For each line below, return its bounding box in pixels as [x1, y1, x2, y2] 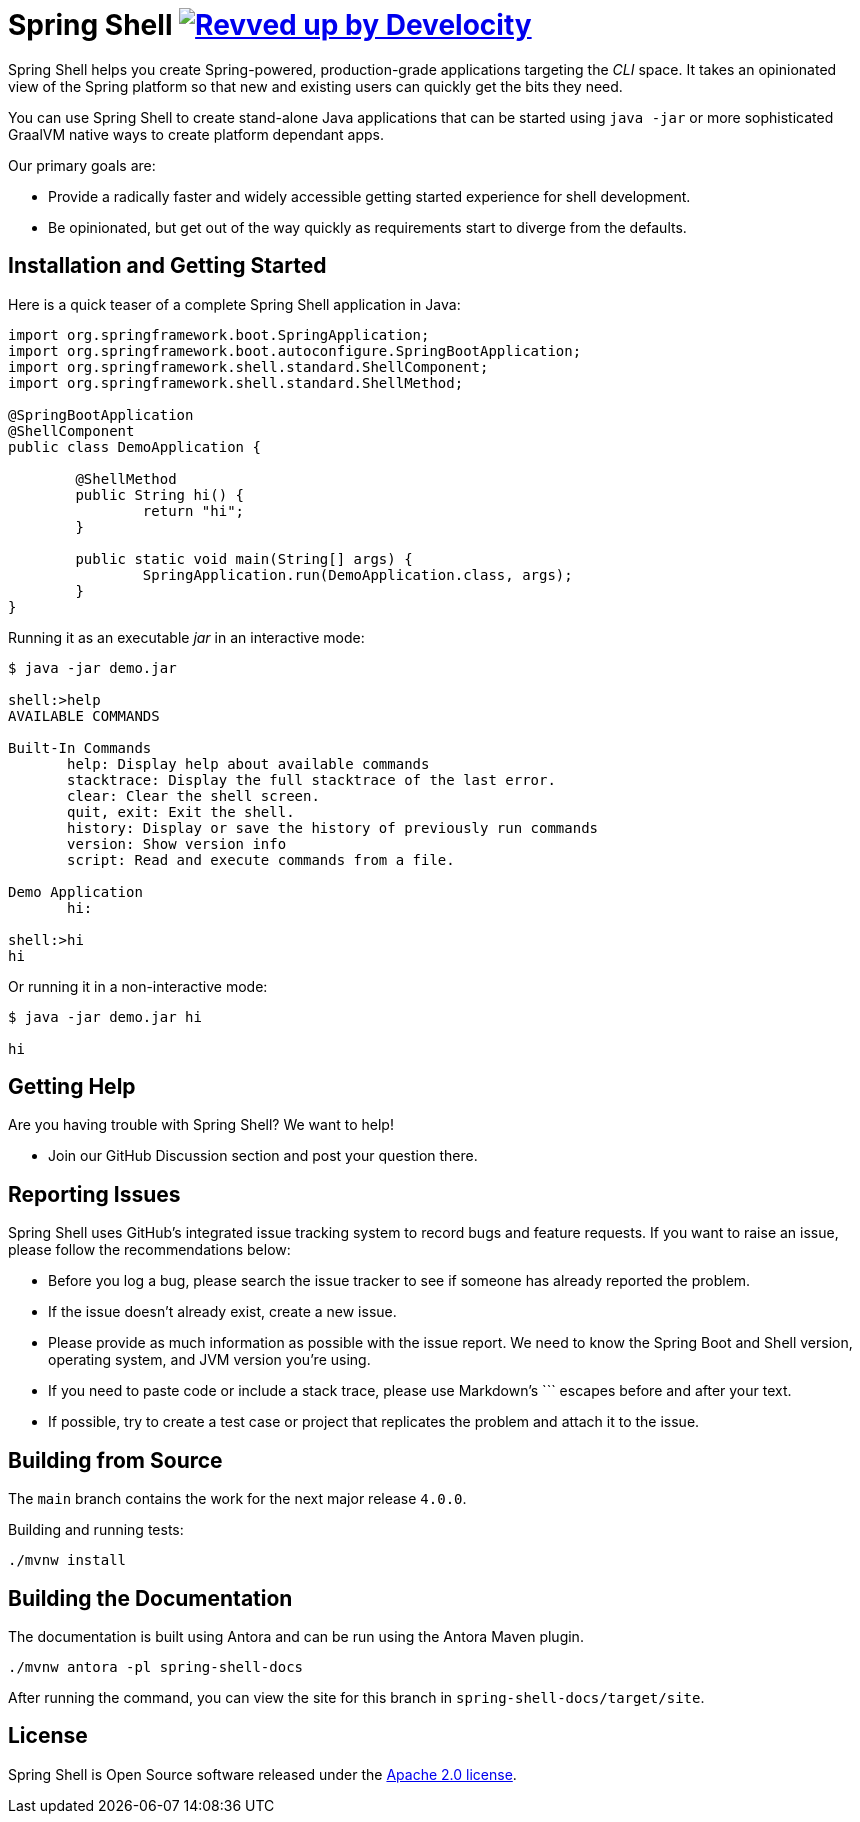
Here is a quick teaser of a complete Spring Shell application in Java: [8, 295, 461, 313]
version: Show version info [67, 835, 287, 852]
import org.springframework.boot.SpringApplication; [8, 326, 430, 343]
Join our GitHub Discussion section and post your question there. [48, 1147, 478, 1165]
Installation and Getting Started [8, 253, 327, 279]
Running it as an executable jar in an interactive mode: [8, 628, 365, 646]
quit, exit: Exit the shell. [67, 803, 295, 820]
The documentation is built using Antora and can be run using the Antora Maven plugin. [8, 1627, 584, 1645]
